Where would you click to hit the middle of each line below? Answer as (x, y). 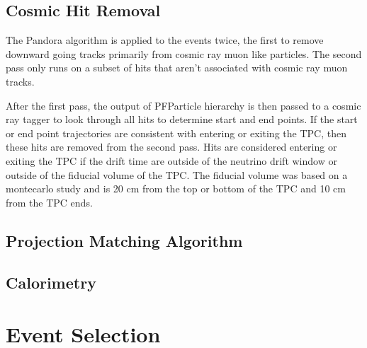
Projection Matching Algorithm (124, 240)
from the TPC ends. (49, 202)
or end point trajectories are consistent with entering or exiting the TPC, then (176, 133)
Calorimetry (51, 282)
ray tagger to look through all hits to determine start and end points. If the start (182, 119)
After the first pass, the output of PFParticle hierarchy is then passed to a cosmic (183, 105)
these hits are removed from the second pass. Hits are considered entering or (171, 147)
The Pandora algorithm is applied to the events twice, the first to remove (165, 40)
